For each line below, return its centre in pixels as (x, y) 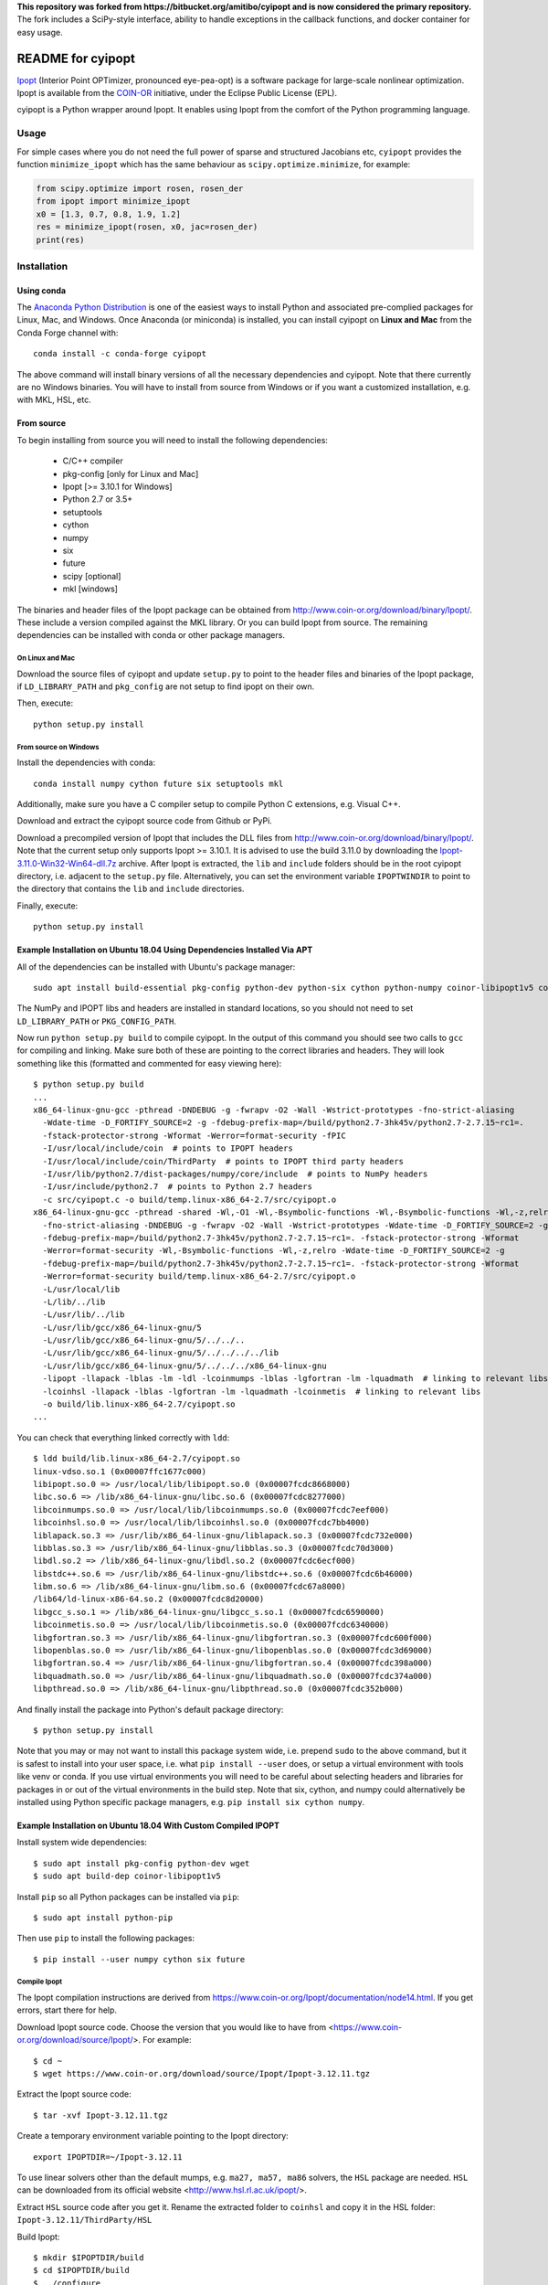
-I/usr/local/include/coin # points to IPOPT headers (168, 1148)
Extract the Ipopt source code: (74, 2094)
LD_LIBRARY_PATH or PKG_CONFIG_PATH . (97, 1021)
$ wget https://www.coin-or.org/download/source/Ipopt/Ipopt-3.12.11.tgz (202, 2074)
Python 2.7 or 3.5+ (98, 499)
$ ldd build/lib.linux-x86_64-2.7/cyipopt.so (137, 1459)
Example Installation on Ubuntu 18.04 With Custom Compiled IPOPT (148, 1825)
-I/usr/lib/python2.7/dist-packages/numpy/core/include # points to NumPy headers (235, 1174)
